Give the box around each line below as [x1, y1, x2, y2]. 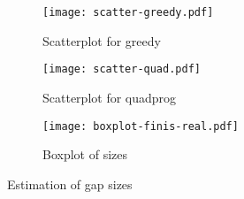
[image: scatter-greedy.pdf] [42, 6, 214, 19]
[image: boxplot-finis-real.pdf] [42, 119, 239, 133]
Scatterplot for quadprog [42, 88, 177, 106]
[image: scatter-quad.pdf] [42, 63, 201, 76]
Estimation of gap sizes [7, 174, 133, 193]
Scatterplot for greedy [42, 31, 161, 50]
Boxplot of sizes [42, 145, 127, 164]
